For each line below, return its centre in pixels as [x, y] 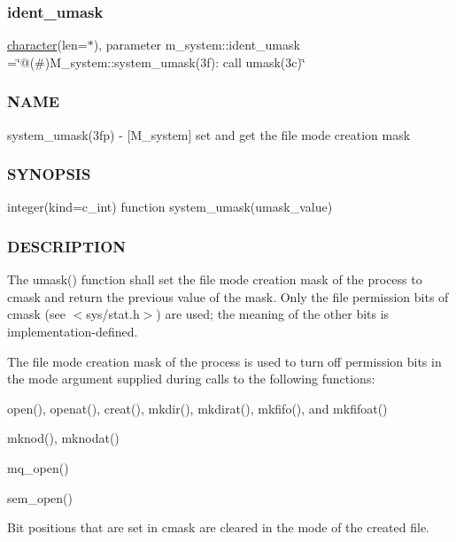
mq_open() [38, 468]
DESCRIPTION [67, 246]
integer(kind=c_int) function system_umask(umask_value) [170, 207]
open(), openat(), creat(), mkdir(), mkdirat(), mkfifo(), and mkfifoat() [197, 408]
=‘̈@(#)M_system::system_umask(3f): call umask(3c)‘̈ [156, 62]
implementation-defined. [73, 332]
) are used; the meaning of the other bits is [273, 314]
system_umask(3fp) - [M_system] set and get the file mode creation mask [209, 134]
